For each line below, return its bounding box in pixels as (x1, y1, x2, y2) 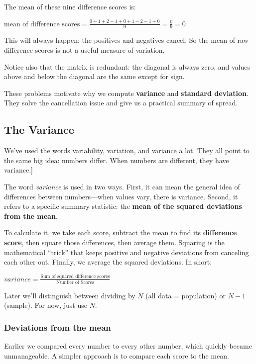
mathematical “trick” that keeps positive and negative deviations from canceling (4, 247, 249, 257)
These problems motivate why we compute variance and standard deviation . (4, 88, 249, 98)
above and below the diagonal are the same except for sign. (4, 71, 185, 82)
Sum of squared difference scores (40, 274, 110, 279)
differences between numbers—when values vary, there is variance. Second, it (4, 191, 238, 201)
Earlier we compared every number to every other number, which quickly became (4, 340, 252, 351)
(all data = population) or (145, 290, 226, 300)
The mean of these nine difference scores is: (4, 1, 136, 11)
